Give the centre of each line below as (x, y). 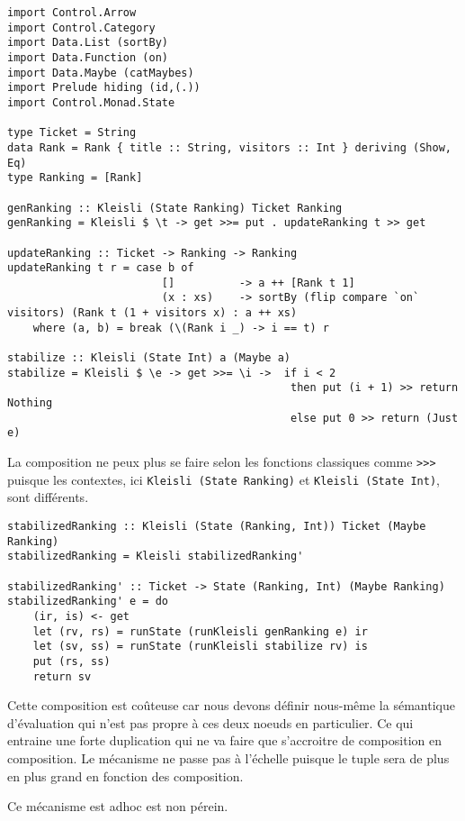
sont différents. (48, 497)
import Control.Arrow (72, 13)
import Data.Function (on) (88, 57)
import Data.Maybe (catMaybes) (101, 73)
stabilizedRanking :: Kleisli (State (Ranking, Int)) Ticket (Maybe (217, 526)
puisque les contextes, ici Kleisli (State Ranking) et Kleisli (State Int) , (224, 479)
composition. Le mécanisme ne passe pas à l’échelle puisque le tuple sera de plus (228, 757)
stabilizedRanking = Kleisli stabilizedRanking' (156, 556)
